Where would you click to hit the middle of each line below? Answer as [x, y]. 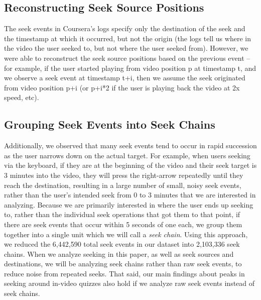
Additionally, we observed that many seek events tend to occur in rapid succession [130, 145]
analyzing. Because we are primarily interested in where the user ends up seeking [129, 204]
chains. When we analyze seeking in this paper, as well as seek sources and [119, 254]
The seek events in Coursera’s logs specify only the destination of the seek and [125, 28]
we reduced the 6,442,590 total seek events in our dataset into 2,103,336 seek [122, 244]
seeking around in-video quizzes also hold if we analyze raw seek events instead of [129, 283]
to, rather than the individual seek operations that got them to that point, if [122, 214]
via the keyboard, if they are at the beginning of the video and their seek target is [130, 165]
